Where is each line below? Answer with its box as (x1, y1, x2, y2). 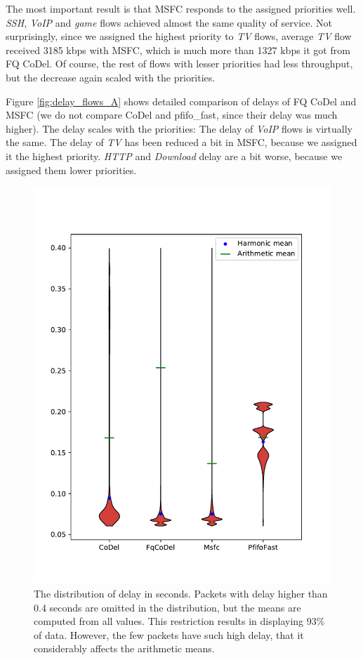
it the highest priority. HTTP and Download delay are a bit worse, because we (6, 148, 343, 163)
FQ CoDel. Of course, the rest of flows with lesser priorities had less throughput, (6, 56, 353, 71)
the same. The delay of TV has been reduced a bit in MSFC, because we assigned (6, 135, 357, 150)
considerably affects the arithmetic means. (34, 641, 215, 656)
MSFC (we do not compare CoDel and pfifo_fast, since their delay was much (6, 107, 338, 122)
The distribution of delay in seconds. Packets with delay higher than (34, 586, 328, 601)
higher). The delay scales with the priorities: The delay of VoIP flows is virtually (6, 121, 352, 136)
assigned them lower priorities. (6, 162, 137, 177)
